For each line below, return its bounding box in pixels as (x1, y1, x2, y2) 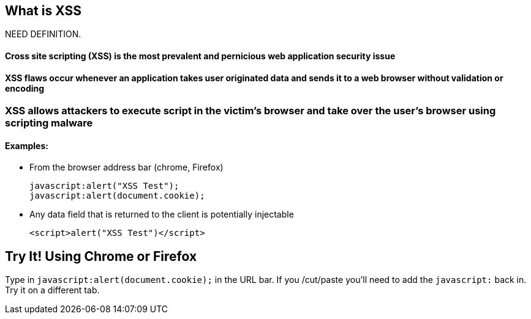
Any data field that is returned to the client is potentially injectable (29, 209, 294, 220)
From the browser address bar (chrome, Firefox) (29, 162, 224, 173)
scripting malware (5, 117, 93, 130)
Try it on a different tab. (5, 285, 100, 296)
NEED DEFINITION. (5, 29, 81, 40)
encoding (5, 82, 45, 94)
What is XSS (5, 3, 81, 18)
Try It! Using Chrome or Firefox (5, 248, 197, 264)
